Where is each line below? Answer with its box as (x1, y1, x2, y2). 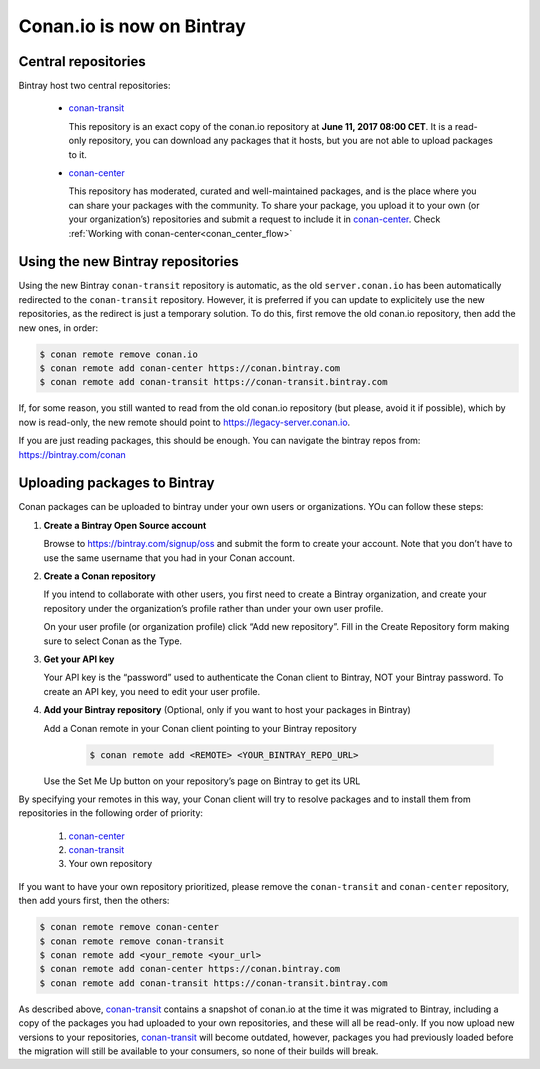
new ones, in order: (18, 321, 99, 334)
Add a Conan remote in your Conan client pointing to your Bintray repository (43, 722, 357, 734)
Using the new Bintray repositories (18, 253, 239, 270)
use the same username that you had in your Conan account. (43, 551, 295, 564)
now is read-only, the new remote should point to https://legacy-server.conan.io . (18, 416, 351, 428)
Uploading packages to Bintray (18, 475, 215, 492)
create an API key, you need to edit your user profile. (43, 685, 260, 697)
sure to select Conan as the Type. (43, 635, 183, 647)
